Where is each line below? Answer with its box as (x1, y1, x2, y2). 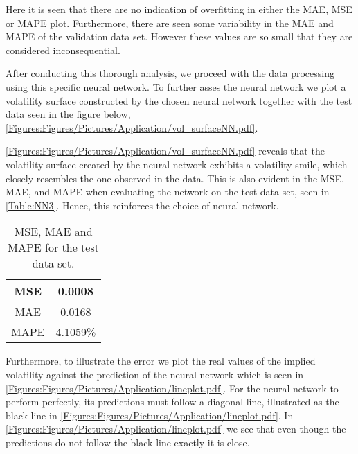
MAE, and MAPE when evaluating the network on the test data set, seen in (6, 184, 330, 199)
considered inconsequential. (6, 42, 120, 57)
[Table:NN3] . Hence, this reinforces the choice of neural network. (6, 198, 279, 212)
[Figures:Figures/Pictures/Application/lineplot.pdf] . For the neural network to (6, 381, 339, 395)
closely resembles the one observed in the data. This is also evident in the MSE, (6, 171, 344, 185)
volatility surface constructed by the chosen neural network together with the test (6, 93, 352, 107)
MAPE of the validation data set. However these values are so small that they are (6, 29, 353, 44)
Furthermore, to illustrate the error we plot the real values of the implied (6, 353, 316, 368)
